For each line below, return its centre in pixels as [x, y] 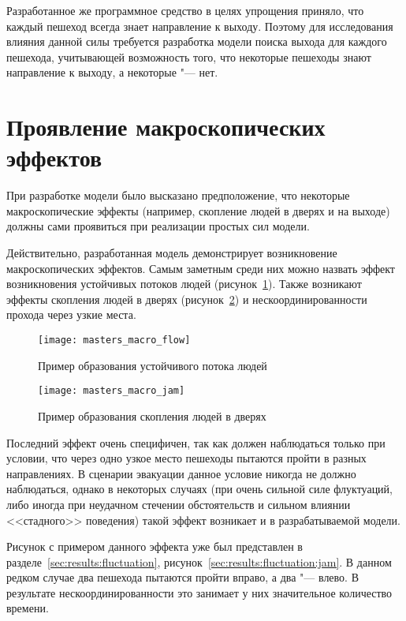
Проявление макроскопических [166, 127]
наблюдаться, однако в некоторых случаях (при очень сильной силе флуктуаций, [199, 489]
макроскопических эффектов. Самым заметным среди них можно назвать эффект [201, 268]
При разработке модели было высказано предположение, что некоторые [178, 195]
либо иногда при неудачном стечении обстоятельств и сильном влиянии [179, 504]
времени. [28, 608]
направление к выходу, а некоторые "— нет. [112, 72]
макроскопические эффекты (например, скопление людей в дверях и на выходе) [198, 210]
